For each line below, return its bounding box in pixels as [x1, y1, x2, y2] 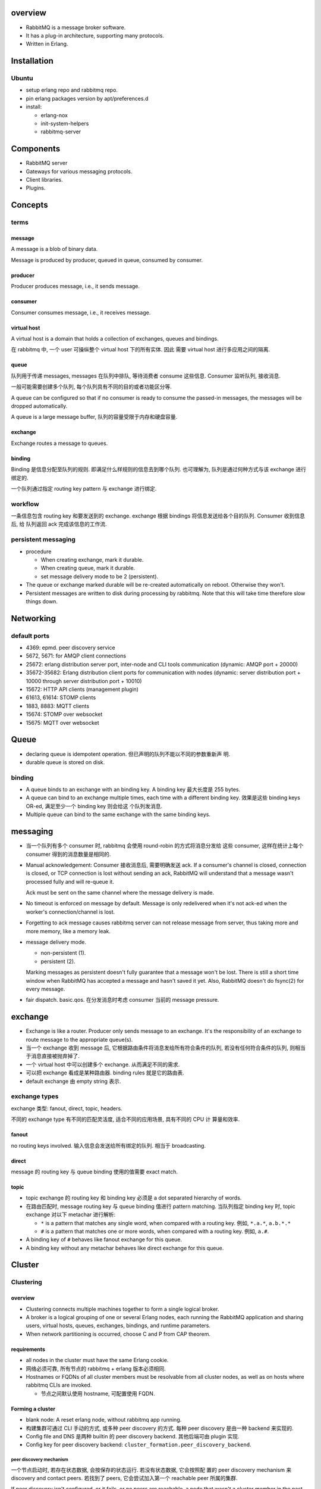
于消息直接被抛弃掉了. [26, 1052, 80, 1060]
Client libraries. [26, 176, 63, 183]
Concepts [11, 200, 48, 210]
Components [11, 144, 61, 154]
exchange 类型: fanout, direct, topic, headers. [11, 1105, 122, 1112]
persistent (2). [40, 958, 75, 965]
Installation [11, 56, 53, 66]
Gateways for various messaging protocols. [26, 167, 133, 175]
